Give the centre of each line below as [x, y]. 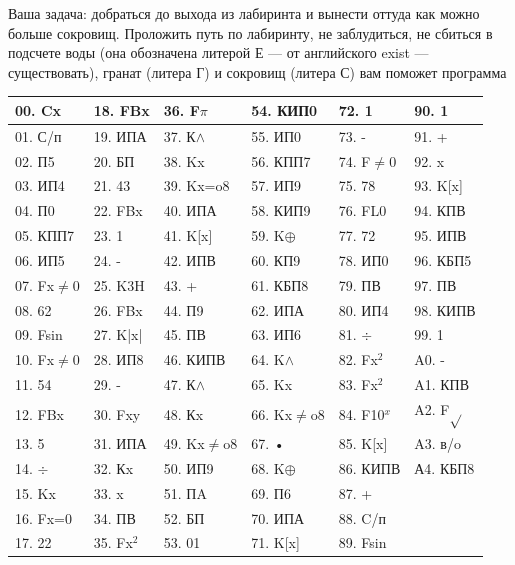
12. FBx [39, 413]
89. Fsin [362, 542]
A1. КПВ [442, 384]
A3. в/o [437, 443]
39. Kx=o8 [196, 185]
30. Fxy [117, 413]
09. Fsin [39, 334]
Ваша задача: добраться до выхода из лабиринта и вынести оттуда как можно [244, 13]
